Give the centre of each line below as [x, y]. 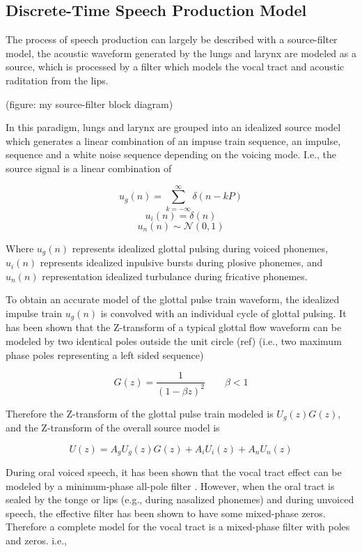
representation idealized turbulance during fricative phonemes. [175, 276]
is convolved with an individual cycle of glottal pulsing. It [223, 313]
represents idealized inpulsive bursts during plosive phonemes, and [181, 262]
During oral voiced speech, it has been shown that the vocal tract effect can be [174, 472]
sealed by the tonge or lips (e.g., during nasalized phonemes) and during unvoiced [180, 499]
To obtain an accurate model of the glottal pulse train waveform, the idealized [173, 299]
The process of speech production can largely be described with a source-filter [172, 39]
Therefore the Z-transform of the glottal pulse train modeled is [140, 413]
